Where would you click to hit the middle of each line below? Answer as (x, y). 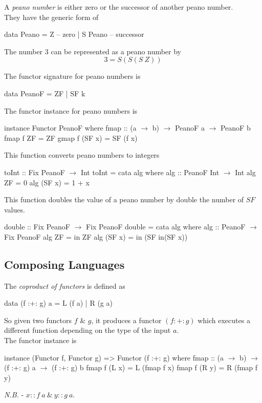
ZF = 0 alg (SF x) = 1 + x (47, 182)
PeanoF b (235, 128)
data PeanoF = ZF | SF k (45, 93)
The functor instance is (40, 340)
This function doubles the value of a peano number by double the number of (124, 199)
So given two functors (38, 320)
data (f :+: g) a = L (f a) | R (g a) (58, 303)
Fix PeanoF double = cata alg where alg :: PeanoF (166, 227)
